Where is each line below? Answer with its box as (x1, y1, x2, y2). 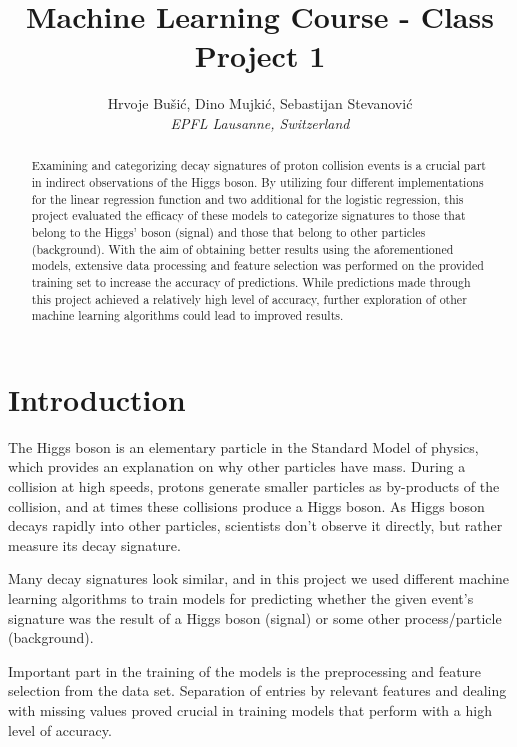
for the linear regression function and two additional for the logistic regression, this (31, 190, 464, 207)
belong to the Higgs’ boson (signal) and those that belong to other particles (31, 223, 426, 240)
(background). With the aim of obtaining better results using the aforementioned (31, 240, 454, 257)
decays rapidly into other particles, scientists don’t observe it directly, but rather (8, 515, 503, 536)
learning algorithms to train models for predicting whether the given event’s (8, 587, 474, 608)
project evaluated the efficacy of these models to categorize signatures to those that (31, 207, 466, 224)
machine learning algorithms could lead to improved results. (31, 307, 344, 324)
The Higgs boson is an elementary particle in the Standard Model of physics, (8, 436, 479, 457)
